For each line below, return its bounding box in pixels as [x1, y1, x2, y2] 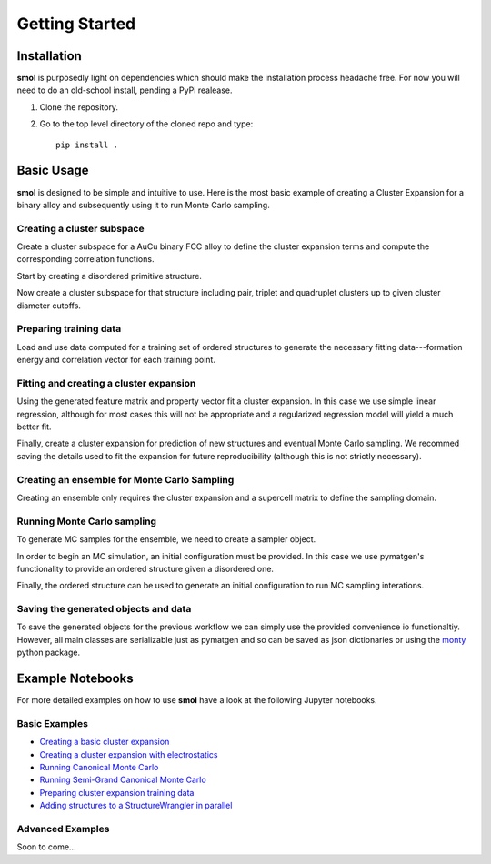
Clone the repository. [39, 101, 118, 113]
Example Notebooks [16, 671, 134, 687]
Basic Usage [16, 163, 89, 178]
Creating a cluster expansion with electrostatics [39, 748, 218, 759]
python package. [16, 647, 81, 658]
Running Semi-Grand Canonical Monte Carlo [39, 774, 206, 786]
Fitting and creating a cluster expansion [16, 377, 196, 389]
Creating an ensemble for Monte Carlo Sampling [16, 473, 235, 486]
